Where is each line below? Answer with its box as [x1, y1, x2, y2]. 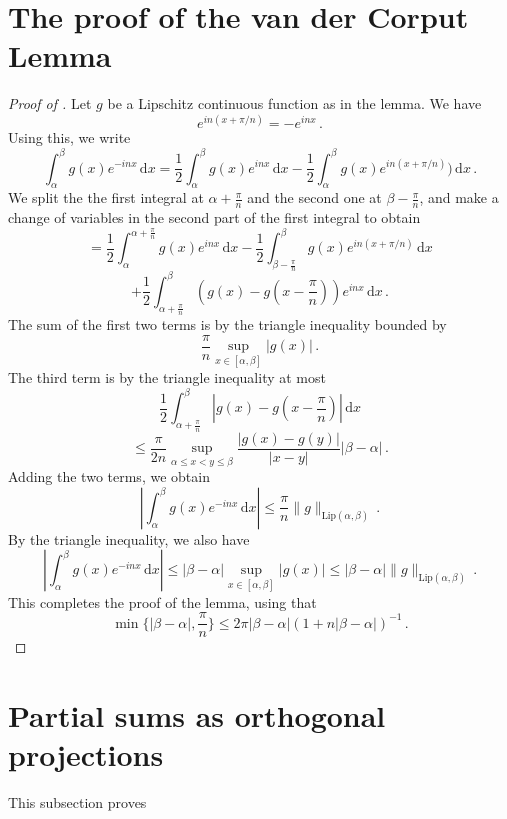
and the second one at [247, 187, 382, 208]
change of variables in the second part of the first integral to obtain [8, 207, 421, 228]
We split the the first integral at [8, 187, 204, 208]
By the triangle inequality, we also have [8, 528, 250, 549]
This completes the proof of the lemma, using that [8, 591, 317, 612]
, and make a [419, 187, 499, 208]
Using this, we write [8, 127, 131, 148]
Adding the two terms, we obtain [8, 466, 210, 487]
